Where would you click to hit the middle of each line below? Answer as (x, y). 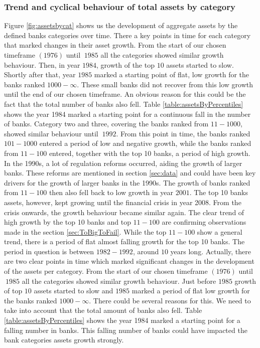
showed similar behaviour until (51, 133)
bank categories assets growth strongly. (64, 340)
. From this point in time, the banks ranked (183, 133)
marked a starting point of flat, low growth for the (172, 74)
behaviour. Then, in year (42, 64)
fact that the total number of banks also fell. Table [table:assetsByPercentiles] (124, 104)
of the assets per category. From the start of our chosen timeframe (106, 271)
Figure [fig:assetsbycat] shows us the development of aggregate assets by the (121, 25)
